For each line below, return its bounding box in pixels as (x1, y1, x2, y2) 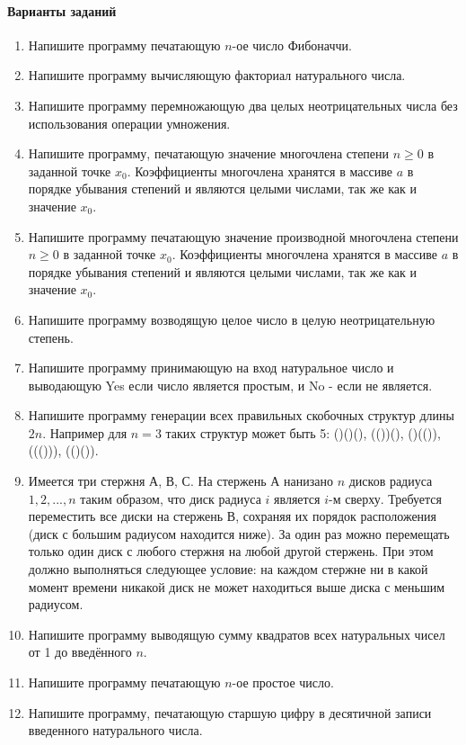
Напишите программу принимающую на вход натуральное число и (28, 358, 394, 377)
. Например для (42, 423, 127, 442)
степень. (28, 328, 74, 346)
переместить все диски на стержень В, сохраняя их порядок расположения (28, 507, 437, 525)
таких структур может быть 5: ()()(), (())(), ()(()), (165, 423, 441, 442)
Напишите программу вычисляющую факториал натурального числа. (28, 66, 406, 85)
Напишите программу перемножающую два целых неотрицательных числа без (28, 95, 458, 114)
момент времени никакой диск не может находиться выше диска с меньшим (28, 577, 445, 596)
